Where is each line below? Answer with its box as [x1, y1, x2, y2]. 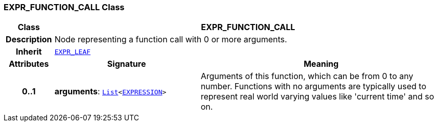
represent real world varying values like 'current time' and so [200, 91, 434, 102]
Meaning [304, 59, 339, 69]
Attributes [9, 59, 49, 69]
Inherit [15, 46, 42, 57]
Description [6, 34, 52, 45]
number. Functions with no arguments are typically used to [200, 81, 427, 92]
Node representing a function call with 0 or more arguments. [54, 34, 287, 45]
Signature [107, 59, 146, 69]
